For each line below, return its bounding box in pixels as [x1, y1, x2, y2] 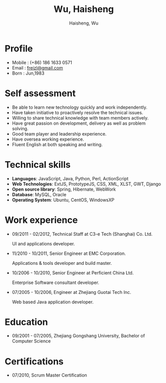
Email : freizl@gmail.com [12, 65, 63, 71]
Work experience [5, 214, 78, 226]
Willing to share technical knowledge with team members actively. [12, 115, 149, 121]
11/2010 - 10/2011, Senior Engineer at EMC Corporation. [12, 250, 126, 256]
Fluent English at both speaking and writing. [12, 141, 103, 147]
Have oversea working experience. [12, 136, 84, 142]
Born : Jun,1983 [12, 70, 45, 76]
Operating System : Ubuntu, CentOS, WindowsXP [12, 197, 115, 203]
